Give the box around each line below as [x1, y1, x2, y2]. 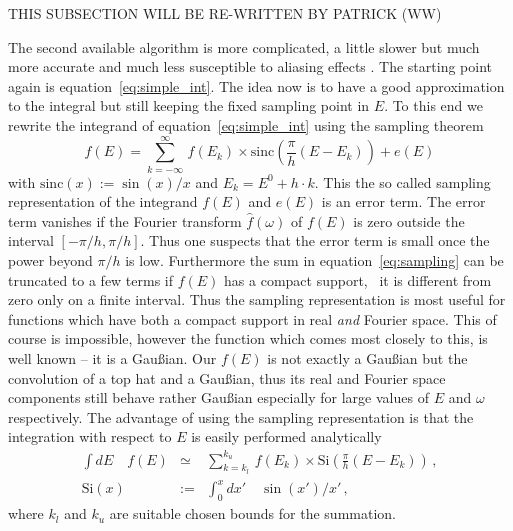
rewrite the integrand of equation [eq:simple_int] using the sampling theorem [8, 114, 484, 135]
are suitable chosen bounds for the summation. [109, 503, 396, 524]
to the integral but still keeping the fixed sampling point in [8, 95, 370, 116]
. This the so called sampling [314, 171, 491, 192]
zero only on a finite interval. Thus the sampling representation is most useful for [8, 289, 506, 310]
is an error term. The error [321, 191, 486, 212]
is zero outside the [353, 210, 465, 231]
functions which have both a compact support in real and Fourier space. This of [8, 308, 497, 329]
